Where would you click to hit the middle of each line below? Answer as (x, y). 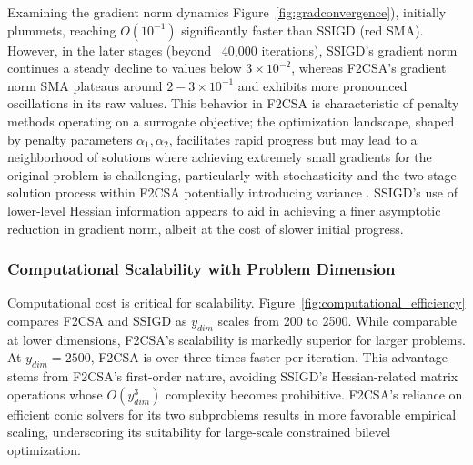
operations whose (55, 394)
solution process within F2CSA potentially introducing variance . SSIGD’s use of (232, 192)
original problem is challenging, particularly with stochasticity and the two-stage (232, 174)
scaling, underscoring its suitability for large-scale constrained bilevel (199, 432)
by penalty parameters (70, 139)
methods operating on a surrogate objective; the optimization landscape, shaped (231, 121)
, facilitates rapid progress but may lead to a (293, 139)
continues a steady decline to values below (125, 68)
